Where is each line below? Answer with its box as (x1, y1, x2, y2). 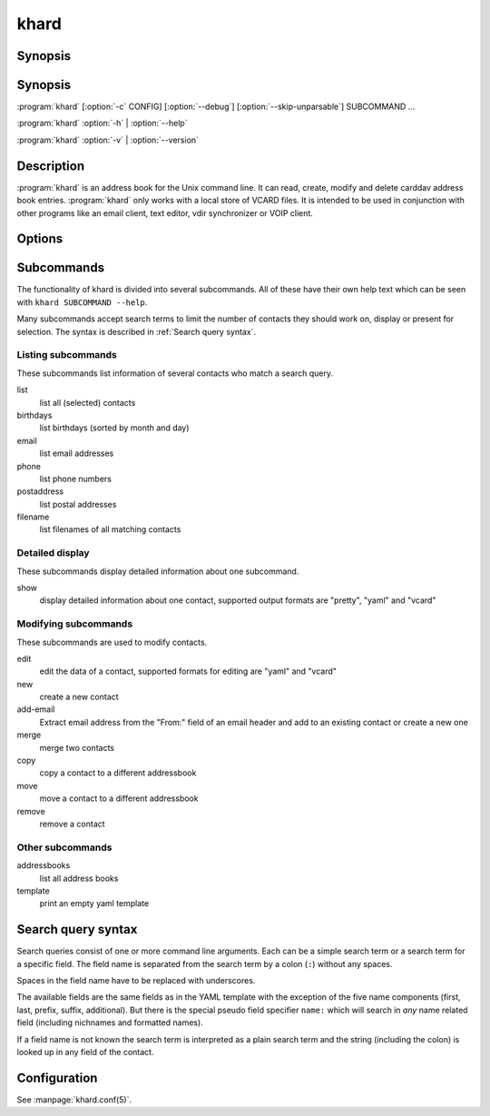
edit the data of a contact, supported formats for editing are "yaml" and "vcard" (39, 666, 338, 677)
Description (16, 158, 85, 173)
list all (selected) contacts (39, 397, 136, 408)
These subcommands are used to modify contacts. (16, 637, 208, 647)
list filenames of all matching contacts (39, 524, 181, 535)
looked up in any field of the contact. (16, 1046, 154, 1057)
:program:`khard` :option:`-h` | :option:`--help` (16, 118, 188, 129)
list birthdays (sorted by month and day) (39, 422, 190, 433)
